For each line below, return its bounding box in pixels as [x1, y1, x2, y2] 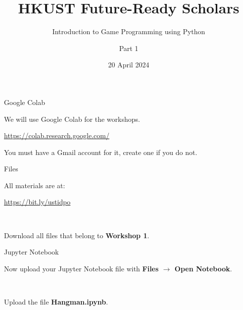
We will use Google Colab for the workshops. [4, 113, 140, 124]
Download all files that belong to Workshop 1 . [4, 230, 149, 240]
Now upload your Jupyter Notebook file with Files [4, 263, 159, 273]
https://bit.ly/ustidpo [4, 197, 71, 207]
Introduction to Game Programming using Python [52, 26, 205, 37]
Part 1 [119, 43, 139, 53]
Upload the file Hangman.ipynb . [4, 297, 108, 307]
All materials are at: [4, 180, 65, 190]
